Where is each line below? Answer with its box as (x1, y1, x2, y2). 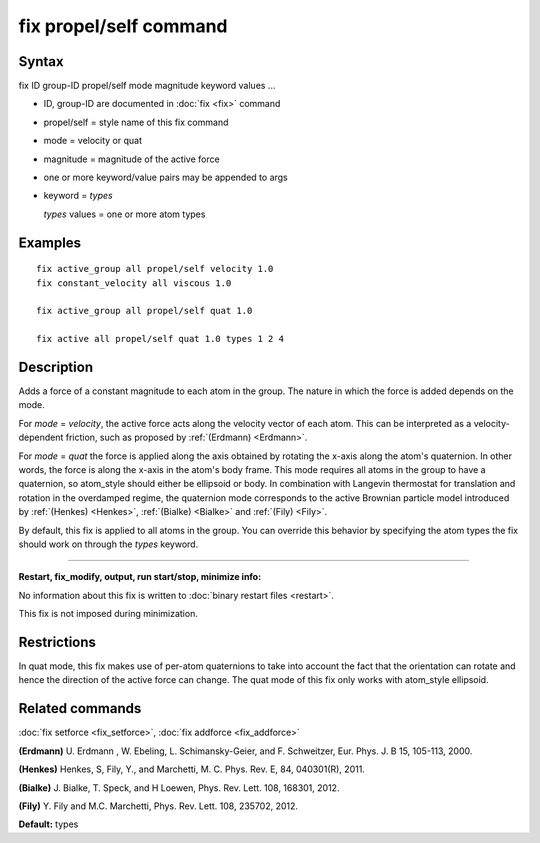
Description (18, 358, 94, 375)
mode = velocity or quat (43, 135, 143, 147)
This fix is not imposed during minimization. (18, 608, 199, 620)
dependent (18, 431, 64, 444)
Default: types (18, 818, 79, 830)
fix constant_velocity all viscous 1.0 (36, 277, 232, 289)
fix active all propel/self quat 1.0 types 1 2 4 (36, 333, 285, 345)
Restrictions (18, 633, 97, 650)
